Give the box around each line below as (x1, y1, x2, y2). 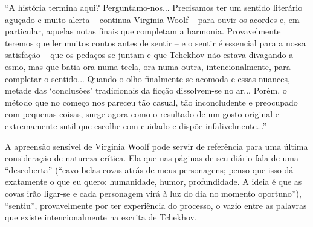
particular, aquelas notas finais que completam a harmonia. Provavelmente (5, 25, 281, 37)
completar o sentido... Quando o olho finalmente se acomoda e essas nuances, (5, 72, 290, 85)
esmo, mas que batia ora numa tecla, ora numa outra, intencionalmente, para (5, 60, 291, 72)
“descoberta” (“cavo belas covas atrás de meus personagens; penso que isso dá (5, 163, 294, 176)
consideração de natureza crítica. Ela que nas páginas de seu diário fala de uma (5, 152, 298, 164)
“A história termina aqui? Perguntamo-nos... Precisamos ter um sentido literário (5, 1, 303, 13)
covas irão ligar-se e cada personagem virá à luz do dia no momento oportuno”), (5, 187, 302, 199)
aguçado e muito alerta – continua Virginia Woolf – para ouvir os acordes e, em (5, 13, 300, 25)
